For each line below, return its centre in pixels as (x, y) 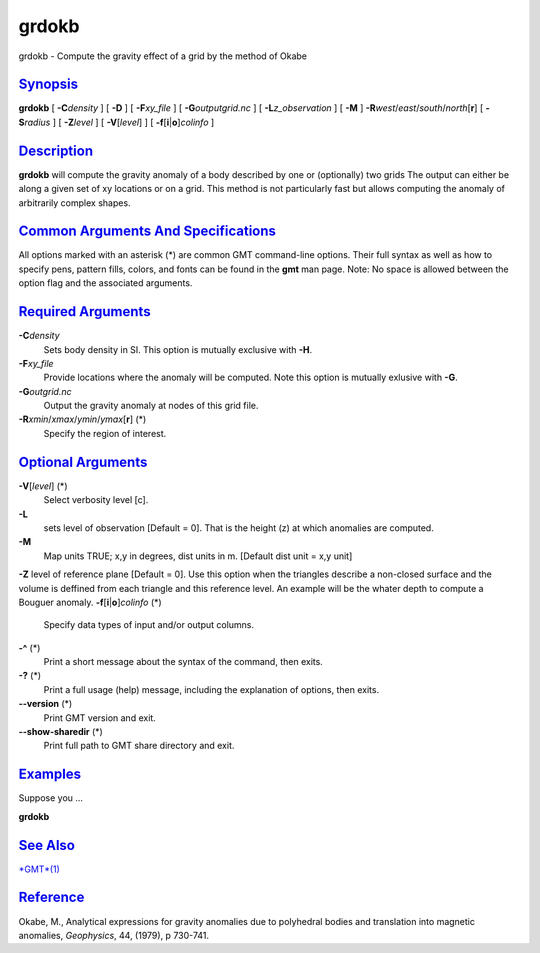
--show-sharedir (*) (61, 732)
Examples (50, 774)
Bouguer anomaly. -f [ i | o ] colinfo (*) (90, 602)
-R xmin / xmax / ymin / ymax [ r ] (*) (82, 419)
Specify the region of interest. (105, 433)
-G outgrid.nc (45, 391)
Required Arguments (84, 311)
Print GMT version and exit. (100, 717)
